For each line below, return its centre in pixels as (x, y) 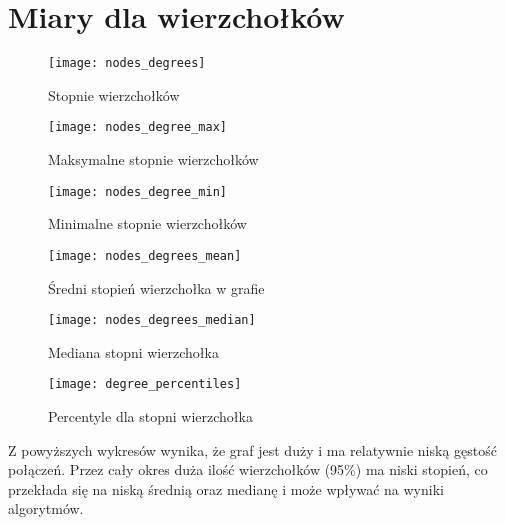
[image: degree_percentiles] (145, 384)
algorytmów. (46, 508)
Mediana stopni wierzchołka (133, 351)
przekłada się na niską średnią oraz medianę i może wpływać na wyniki (226, 488)
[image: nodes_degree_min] (137, 191)
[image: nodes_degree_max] (137, 127)
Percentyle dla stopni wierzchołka (150, 416)
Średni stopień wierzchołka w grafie (156, 287)
